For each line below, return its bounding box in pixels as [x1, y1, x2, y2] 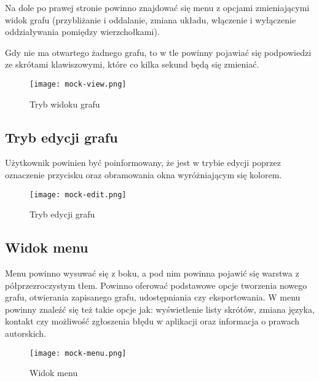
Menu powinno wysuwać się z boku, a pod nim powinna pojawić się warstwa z [5, 267, 299, 280]
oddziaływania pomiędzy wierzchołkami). [5, 25, 160, 38]
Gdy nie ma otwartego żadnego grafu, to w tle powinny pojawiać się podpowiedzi [5, 45, 312, 58]
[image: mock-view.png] [30, 79, 127, 88]
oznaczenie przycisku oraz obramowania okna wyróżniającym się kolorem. [5, 168, 282, 181]
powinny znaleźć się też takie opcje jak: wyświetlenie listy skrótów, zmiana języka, [5, 302, 315, 315]
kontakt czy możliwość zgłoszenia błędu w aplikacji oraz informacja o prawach [5, 315, 300, 328]
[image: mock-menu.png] [30, 348, 127, 358]
